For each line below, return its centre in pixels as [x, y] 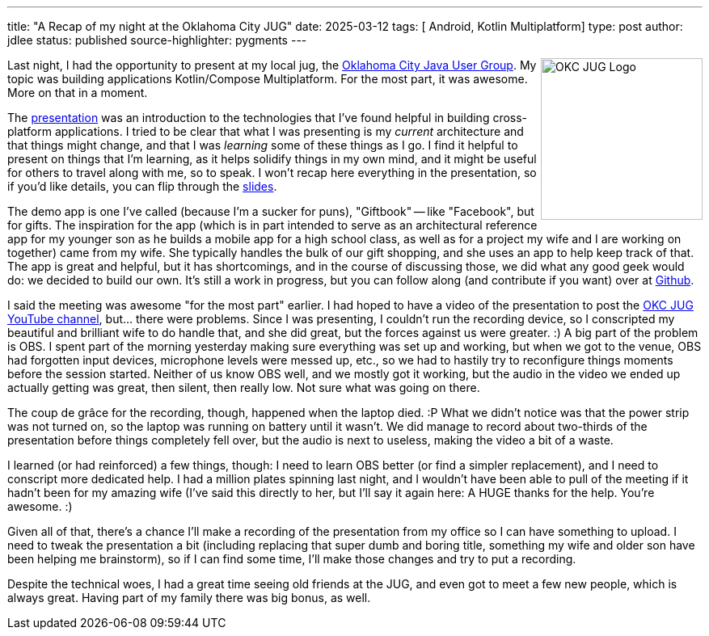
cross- [510, 118]
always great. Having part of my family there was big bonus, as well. [189, 598]
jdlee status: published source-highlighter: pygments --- [157, 40]
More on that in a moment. [78, 93]
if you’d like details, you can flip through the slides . [142, 186]
